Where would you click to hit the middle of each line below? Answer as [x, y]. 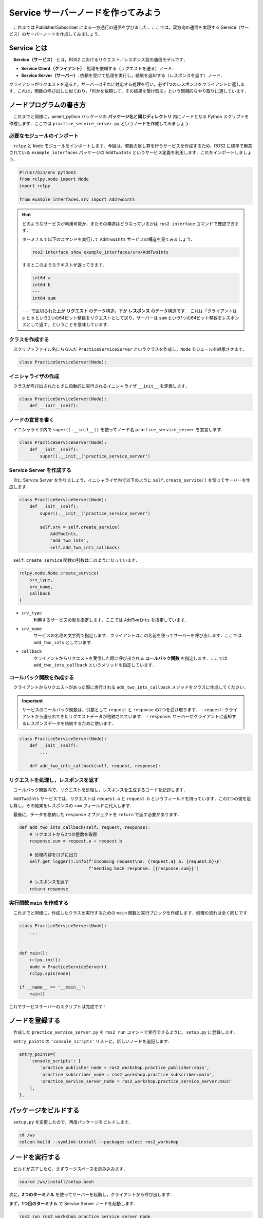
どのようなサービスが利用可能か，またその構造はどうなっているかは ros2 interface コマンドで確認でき [128, 224]
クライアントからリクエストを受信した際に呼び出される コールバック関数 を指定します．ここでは [130, 658]
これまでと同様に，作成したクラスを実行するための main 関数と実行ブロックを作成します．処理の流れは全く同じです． [132, 913]
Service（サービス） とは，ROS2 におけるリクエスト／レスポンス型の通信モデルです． [101, 59]
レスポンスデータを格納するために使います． [71, 723]
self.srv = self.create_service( [80, 527]
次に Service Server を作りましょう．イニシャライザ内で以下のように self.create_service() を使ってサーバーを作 [132, 480]
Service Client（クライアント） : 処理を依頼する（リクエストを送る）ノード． [99, 69]
